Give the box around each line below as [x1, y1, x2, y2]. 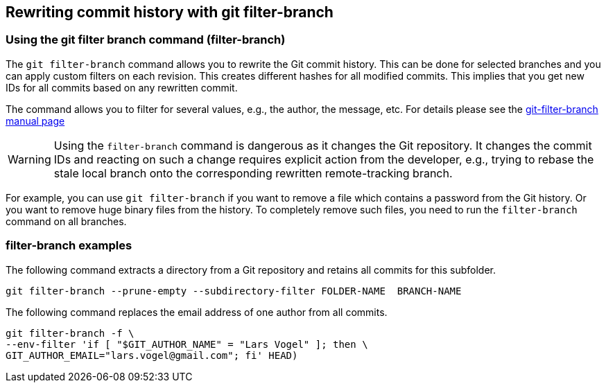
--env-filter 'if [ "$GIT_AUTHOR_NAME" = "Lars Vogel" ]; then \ [6, 338, 368, 350]
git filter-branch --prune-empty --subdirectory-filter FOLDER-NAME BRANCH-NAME [6, 285, 462, 297]
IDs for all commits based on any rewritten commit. [6, 81, 238, 94]
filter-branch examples [6, 238, 132, 253]
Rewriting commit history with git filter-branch [6, 3, 334, 21]
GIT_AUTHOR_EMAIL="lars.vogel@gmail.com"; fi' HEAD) [6, 349, 298, 361]
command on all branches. [6, 215, 127, 227]
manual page [6, 114, 65, 127]
